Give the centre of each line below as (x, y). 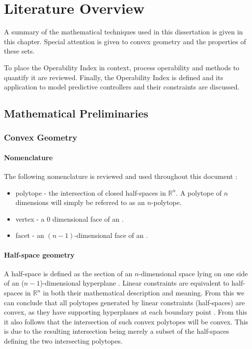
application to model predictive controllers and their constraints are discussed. (122, 87)
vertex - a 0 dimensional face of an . (70, 218)
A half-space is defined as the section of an (68, 273)
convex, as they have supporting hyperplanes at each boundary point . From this (126, 312)
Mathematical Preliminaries (76, 113)
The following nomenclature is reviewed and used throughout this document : (121, 176)
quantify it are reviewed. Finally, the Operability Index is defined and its (114, 77)
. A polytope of (199, 192)
